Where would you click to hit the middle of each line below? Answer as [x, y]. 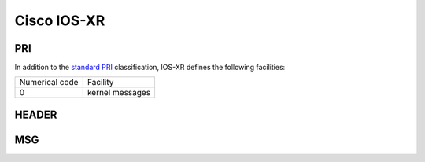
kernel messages [119, 93]
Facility [100, 83]
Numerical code [49, 83]
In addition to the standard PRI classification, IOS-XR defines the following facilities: [150, 68]
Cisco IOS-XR [60, 20]
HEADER [36, 114]
